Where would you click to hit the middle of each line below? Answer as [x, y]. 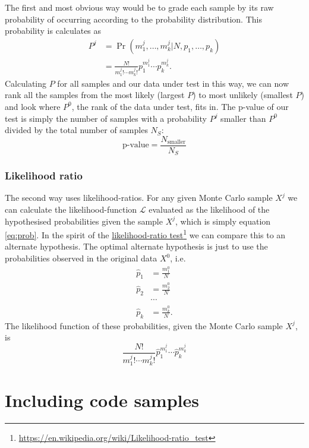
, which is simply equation [223, 221]
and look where [33, 106]
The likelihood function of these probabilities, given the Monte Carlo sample [144, 325]
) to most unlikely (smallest [243, 95]
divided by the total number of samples [76, 130]
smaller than [243, 118]
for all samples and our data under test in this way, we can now [173, 83]
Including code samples [102, 400]
